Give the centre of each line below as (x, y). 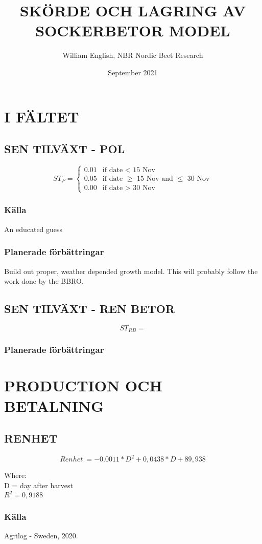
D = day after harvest (39, 485)
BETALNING (54, 405)
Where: (15, 475)
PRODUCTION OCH (83, 385)
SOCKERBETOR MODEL (133, 30)
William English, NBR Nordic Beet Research (133, 55)
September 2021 (133, 72)
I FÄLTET (42, 116)
